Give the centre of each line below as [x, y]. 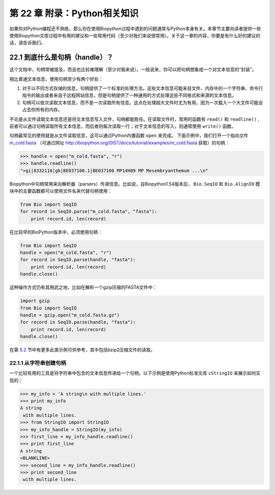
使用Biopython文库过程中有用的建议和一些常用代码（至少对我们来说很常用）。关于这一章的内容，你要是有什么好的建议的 [135, 35]
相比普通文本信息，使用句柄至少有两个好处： [56, 79]
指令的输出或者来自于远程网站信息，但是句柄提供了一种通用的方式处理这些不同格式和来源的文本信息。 [129, 95]
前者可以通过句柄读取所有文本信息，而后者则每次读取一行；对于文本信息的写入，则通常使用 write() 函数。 [123, 126]
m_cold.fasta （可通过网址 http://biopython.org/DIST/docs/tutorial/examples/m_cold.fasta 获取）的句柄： [120, 142]
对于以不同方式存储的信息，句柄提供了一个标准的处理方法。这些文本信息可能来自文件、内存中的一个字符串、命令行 [143, 88]
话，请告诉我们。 [27, 43]
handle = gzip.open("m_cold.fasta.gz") [70, 315]
